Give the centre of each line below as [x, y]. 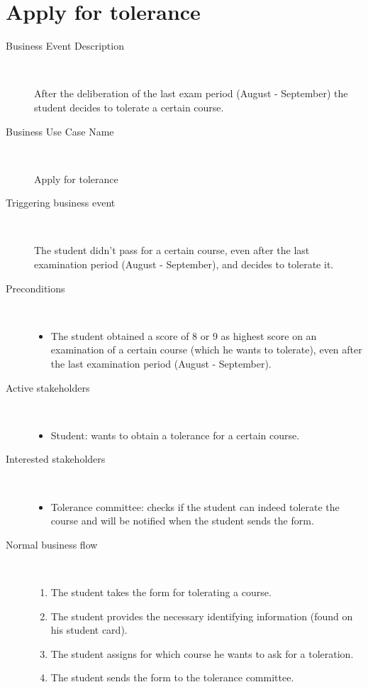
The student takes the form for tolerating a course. [161, 592]
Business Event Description [65, 46]
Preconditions [35, 288]
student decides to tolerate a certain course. [129, 107]
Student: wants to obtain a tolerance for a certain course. [175, 435]
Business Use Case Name [60, 131]
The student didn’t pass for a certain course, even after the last [172, 250]
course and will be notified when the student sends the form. [182, 521]
